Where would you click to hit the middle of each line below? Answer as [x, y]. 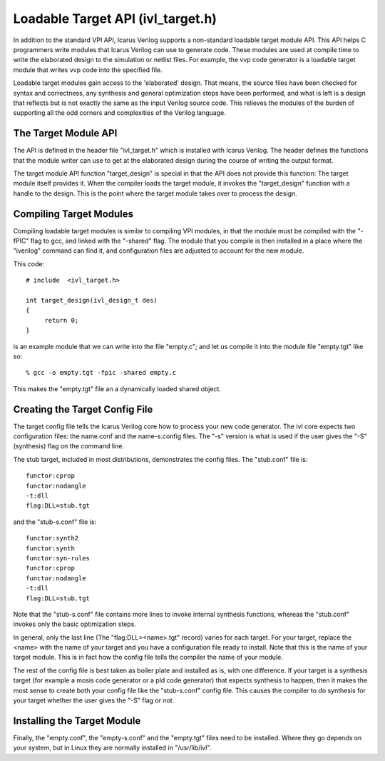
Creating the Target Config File [83, 409]
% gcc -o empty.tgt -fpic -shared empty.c [101, 373]
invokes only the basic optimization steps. [75, 624]
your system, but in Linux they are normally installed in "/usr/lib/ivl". [112, 748]
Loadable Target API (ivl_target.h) [115, 19]
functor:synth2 [52, 538]
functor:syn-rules [58, 558]
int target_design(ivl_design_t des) [92, 300]
